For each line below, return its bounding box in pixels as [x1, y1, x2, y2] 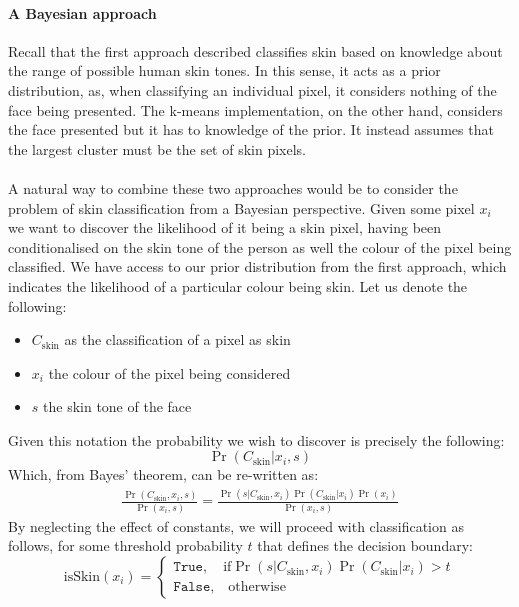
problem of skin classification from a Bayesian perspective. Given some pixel [8, 197, 475, 218]
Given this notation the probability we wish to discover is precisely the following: [8, 429, 505, 450]
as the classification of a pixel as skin [64, 329, 291, 350]
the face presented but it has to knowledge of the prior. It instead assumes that [8, 119, 494, 140]
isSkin [63, 569, 100, 584]
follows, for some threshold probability [8, 535, 243, 556]
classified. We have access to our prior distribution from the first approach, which [8, 256, 507, 277]
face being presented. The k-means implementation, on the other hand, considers [8, 99, 503, 120]
